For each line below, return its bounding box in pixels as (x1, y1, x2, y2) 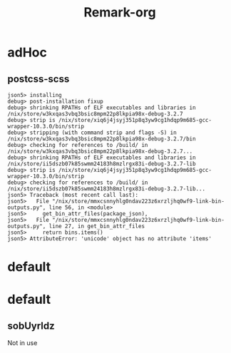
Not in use (7, 339, 38, 347)
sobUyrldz (7, 319, 55, 332)
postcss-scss (7, 73, 70, 85)
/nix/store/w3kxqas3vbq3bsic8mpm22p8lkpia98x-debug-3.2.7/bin (7, 135, 196, 143)
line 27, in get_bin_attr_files (48, 222, 145, 230)
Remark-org (83, 4, 156, 21)
